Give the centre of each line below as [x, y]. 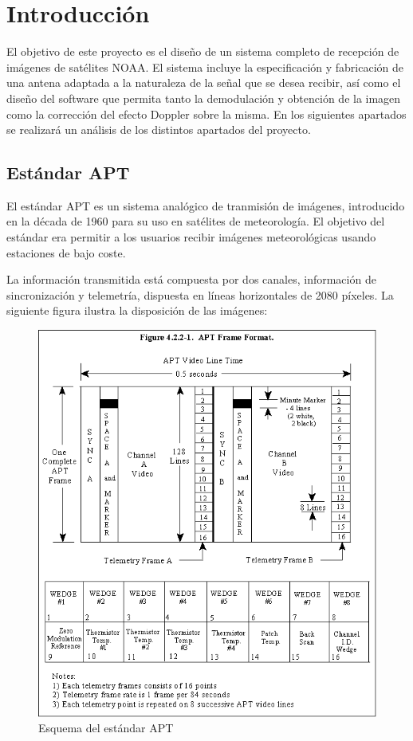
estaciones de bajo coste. [66, 252]
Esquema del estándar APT [106, 728]
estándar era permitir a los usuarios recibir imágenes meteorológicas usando [191, 237]
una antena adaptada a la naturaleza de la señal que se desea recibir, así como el [204, 82]
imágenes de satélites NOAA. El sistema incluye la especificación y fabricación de [205, 67]
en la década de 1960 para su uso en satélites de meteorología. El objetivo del [196, 221]
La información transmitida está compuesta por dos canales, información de [191, 279]
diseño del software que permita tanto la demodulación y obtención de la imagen [204, 98]
